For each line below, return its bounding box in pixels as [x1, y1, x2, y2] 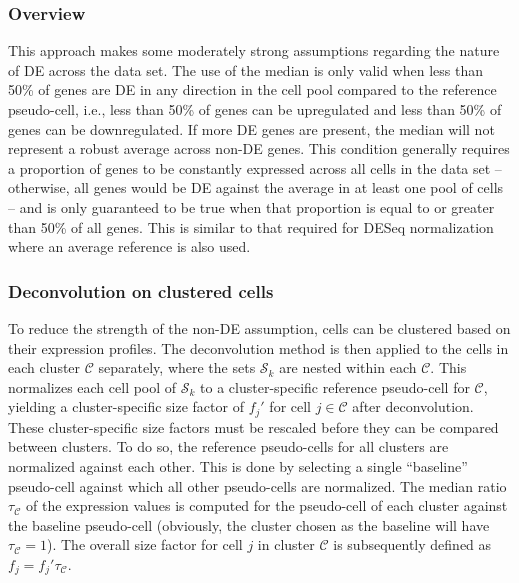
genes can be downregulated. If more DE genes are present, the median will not [8, 118, 495, 139]
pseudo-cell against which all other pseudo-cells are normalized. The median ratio [8, 475, 507, 496]
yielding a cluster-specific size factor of [8, 396, 244, 417]
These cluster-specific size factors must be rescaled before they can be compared [8, 416, 499, 437]
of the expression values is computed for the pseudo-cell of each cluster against [25, 495, 508, 516]
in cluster [257, 534, 315, 555]
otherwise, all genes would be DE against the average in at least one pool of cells [8, 177, 504, 198]
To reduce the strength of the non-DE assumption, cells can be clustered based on [8, 317, 511, 338]
